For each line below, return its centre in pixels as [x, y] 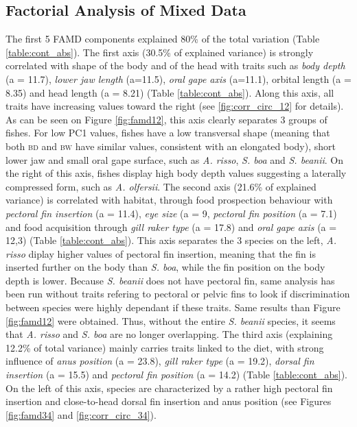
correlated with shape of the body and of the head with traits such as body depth [175, 65]
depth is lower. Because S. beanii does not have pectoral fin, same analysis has [170, 280]
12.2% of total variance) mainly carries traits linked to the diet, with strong [165, 347]
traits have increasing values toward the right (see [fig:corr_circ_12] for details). [175, 106]
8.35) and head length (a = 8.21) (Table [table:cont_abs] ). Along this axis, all [170, 92]
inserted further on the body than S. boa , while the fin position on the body [165, 267]
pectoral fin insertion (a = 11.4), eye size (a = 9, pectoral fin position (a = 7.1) [171, 213]
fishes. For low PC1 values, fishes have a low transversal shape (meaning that [168, 133]
